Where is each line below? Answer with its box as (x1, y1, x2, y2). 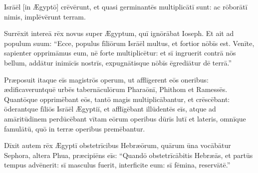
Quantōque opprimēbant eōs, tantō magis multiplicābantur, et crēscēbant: (4, 93, 230, 104)
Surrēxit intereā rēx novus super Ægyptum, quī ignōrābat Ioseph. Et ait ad (4, 28, 234, 38)
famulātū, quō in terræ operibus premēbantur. (4, 123, 145, 133)
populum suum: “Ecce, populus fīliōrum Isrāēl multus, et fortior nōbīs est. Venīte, (4, 37, 255, 48)
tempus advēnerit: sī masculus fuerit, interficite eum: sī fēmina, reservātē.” (4, 159, 231, 170)
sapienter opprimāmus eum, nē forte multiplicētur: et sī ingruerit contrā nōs (4, 47, 236, 58)
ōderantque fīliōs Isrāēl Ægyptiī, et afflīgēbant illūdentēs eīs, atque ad (4, 103, 216, 114)
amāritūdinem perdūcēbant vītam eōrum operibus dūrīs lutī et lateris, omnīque (4, 113, 246, 123)
